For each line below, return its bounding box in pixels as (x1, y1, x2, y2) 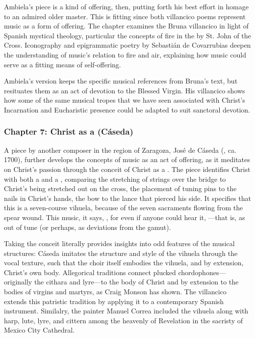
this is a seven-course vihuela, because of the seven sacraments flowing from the (4, 202, 243, 213)
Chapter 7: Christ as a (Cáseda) (4, 125, 133, 138)
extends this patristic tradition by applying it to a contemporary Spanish (4, 296, 224, 306)
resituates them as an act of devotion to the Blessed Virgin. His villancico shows (4, 85, 245, 95)
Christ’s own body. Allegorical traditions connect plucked (4, 267, 176, 277)
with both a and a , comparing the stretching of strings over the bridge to (4, 173, 226, 184)
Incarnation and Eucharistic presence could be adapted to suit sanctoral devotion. (4, 104, 250, 114)
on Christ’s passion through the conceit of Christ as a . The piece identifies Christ (4, 164, 251, 174)
